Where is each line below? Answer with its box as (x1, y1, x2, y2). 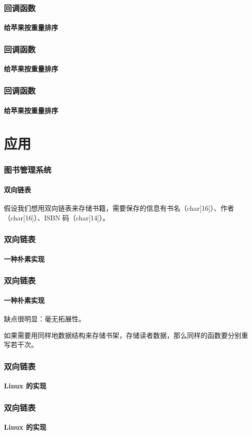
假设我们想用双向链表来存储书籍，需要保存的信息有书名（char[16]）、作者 (4, 203, 234, 213)
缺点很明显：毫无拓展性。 (4, 313, 85, 323)
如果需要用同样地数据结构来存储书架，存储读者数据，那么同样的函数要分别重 (4, 330, 248, 340)
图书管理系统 (4, 164, 52, 176)
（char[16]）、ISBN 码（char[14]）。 (4, 212, 110, 222)
